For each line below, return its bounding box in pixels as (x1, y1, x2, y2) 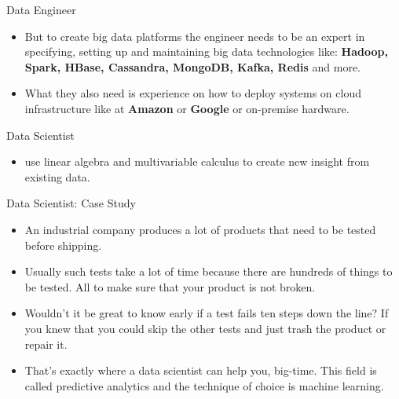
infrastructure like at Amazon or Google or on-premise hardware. (24, 100, 350, 116)
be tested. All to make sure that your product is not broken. (24, 278, 316, 295)
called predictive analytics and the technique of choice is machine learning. (24, 377, 384, 394)
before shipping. (24, 236, 102, 253)
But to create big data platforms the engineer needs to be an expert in (24, 27, 365, 44)
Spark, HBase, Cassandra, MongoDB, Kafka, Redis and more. (24, 58, 361, 75)
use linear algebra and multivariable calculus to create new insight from (24, 153, 370, 170)
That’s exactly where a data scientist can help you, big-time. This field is (24, 362, 377, 379)
